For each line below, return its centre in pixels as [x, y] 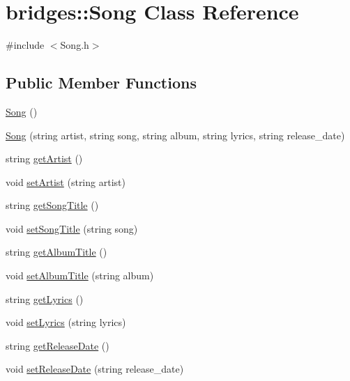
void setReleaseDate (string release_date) [95, 369]
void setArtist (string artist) [66, 181]
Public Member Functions [101, 83]
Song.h [75, 45]
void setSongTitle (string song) [72, 228]
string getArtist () [44, 158]
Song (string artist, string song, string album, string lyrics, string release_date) [175, 135]
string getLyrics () [45, 298]
